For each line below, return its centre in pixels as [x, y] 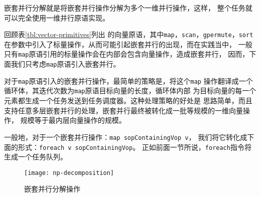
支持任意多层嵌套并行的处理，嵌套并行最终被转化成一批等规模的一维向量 [123, 110]
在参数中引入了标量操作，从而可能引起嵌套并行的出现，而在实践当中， [120, 44]
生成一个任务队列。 [36, 157]
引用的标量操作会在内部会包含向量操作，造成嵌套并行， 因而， [146, 54]
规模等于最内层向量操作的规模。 [73, 120]
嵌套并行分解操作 [52, 189]
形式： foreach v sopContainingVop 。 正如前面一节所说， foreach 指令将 [135, 147]
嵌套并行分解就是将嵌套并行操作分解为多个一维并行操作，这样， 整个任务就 [128, 8]
